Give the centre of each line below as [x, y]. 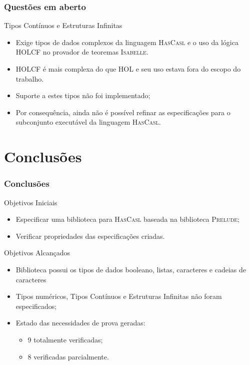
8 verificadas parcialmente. [68, 356]
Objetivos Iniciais [31, 202]
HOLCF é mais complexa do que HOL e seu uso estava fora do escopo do [128, 69]
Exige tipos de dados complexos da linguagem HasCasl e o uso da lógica [127, 42]
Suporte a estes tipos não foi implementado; [83, 95]
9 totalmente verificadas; [65, 339]
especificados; [36, 306]
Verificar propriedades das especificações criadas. [90, 236]
